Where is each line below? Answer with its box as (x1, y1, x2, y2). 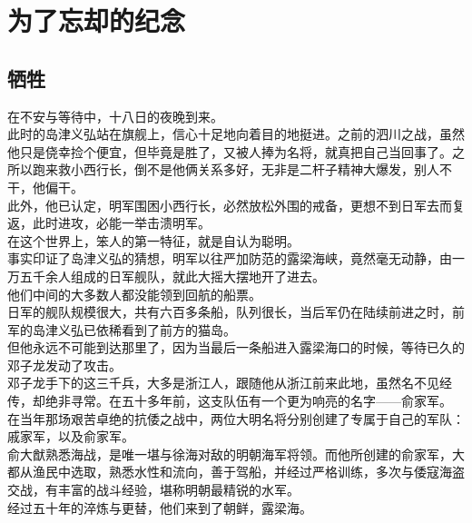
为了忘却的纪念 (7, 2, 186, 39)
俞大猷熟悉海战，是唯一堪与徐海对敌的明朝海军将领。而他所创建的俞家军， (7, 444, 452, 463)
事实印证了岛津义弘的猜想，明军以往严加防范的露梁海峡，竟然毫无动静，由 (7, 249, 452, 268)
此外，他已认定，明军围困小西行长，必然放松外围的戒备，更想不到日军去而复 (7, 195, 465, 214)
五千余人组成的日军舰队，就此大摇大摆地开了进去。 (19, 266, 325, 285)
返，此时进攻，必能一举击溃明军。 (7, 213, 211, 232)
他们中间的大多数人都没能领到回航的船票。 (7, 284, 261, 303)
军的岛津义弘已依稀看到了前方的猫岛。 (7, 320, 236, 339)
